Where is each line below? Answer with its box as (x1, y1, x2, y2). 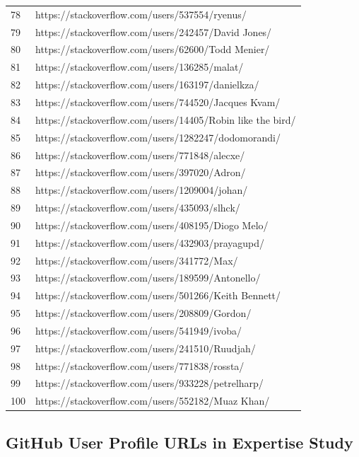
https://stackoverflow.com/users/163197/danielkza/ (35, 77, 259, 92)
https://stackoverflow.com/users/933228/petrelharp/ (35, 376, 264, 391)
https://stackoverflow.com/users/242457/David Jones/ (35, 24, 272, 39)
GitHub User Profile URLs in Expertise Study (6, 431, 353, 453)
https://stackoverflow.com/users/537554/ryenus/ (35, 6, 247, 21)
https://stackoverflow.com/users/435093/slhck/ (35, 200, 240, 215)
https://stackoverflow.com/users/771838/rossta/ (35, 358, 245, 373)
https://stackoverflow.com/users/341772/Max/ (35, 253, 238, 267)
